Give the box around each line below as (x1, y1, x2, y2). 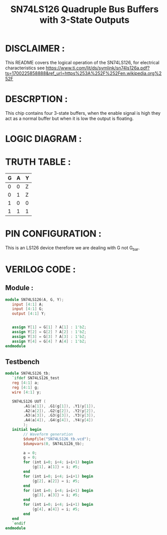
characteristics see (5, 65, 45, 71)
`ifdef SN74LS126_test (12, 376, 59, 381)
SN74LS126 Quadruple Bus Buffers (10, 4, 159, 15)
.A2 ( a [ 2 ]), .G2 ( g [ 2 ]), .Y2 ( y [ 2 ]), (23, 408, 96, 413)
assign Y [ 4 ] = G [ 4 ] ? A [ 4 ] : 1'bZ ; (12, 339, 87, 344)
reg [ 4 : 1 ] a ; (12, 380, 39, 385)
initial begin (12, 427, 42, 432)
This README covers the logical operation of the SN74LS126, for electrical (5, 59, 159, 65)
